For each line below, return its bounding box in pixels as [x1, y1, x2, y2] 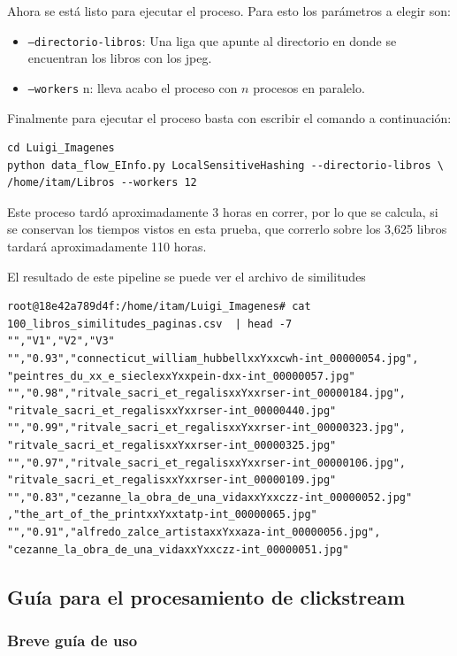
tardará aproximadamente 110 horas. [7, 237, 207, 256]
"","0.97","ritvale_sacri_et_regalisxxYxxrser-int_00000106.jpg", [7, 456, 407, 469]
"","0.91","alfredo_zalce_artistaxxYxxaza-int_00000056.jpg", [7, 525, 381, 538]
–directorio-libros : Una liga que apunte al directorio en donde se [27, 31, 397, 50]
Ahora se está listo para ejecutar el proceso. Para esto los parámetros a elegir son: [7, 2, 451, 19]
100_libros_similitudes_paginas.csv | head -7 [7, 317, 293, 330]
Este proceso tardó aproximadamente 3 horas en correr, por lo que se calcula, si [7, 202, 438, 220]
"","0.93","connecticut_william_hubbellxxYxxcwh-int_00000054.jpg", [7, 352, 419, 366]
